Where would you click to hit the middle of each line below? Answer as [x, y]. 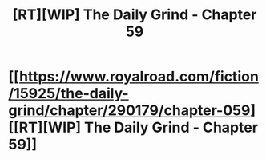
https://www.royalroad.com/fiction [139, 77]
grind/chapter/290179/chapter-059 [129, 111]
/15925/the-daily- [69, 94]
